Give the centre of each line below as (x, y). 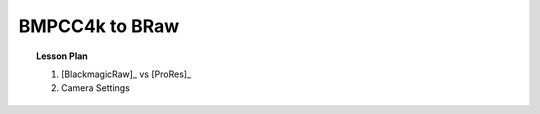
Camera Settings (95, 88)
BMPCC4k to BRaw (99, 26)
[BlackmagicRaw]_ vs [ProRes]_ (126, 74)
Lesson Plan (62, 56)
